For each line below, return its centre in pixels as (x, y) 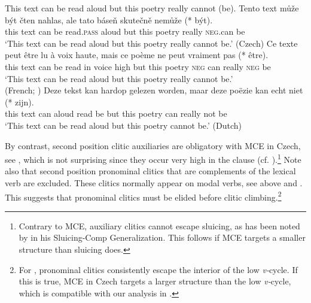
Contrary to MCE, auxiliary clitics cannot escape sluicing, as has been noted (159, 225)
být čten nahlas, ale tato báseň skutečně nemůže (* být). (109, 19)
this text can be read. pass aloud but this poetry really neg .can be (125, 31)
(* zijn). (19, 101)
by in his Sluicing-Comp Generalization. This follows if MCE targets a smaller (162, 237)
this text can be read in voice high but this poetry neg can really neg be (138, 66)
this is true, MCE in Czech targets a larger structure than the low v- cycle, (155, 281)
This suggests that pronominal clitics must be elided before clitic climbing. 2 (143, 196)
